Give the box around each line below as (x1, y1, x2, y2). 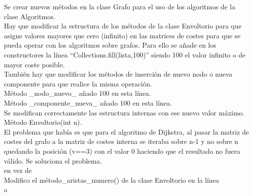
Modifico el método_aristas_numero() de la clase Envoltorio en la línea (4, 174, 219, 185)
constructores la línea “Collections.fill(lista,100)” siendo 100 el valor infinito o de (4, 49, 246, 59)
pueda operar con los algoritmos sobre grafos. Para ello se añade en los (4, 40, 216, 50)
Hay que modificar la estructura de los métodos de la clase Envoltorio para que (4, 21, 242, 31)
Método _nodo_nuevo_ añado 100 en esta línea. (4, 88, 151, 98)
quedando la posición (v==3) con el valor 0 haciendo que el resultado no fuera (4, 145, 240, 156)
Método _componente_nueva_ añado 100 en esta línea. (4, 97, 172, 108)
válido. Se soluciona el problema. (4, 155, 102, 166)
